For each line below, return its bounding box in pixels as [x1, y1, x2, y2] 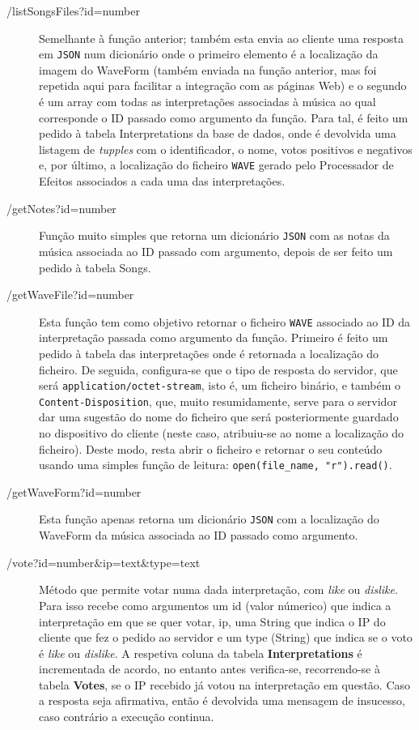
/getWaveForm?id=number [6, 483, 142, 500]
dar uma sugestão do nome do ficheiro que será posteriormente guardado [39, 408, 399, 425]
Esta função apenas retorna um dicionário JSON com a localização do [39, 510, 379, 527]
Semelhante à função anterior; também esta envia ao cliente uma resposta [39, 29, 404, 46]
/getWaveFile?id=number [6, 286, 134, 303]
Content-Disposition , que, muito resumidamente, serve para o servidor [39, 392, 397, 409]
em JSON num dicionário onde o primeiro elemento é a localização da [39, 45, 379, 62]
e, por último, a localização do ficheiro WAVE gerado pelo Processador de [39, 156, 394, 173]
